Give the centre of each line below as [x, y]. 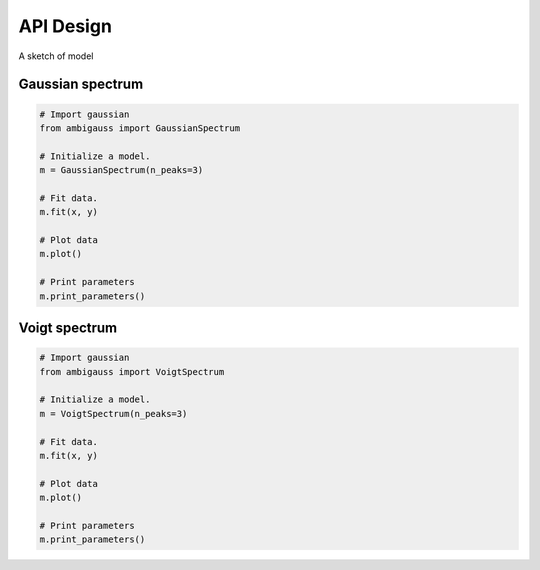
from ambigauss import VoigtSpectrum [132, 371]
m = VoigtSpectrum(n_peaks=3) [113, 413]
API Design [65, 26]
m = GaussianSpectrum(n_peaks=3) [121, 170]
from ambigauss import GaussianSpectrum [139, 128]
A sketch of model [56, 56]
